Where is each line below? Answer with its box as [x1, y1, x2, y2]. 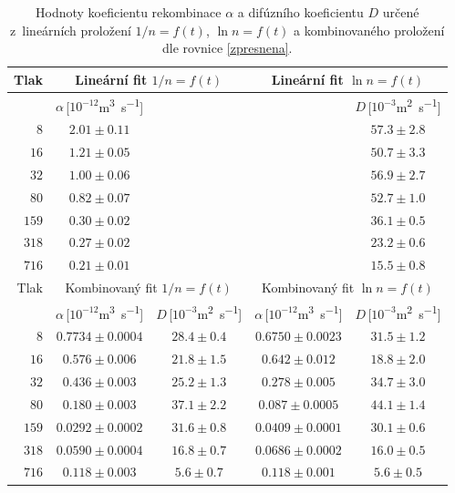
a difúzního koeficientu [237, 3, 364, 21]
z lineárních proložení [10, 20, 131, 39]
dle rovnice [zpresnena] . [162, 38, 293, 57]
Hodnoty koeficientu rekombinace [36, 3, 222, 21]
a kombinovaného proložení [294, 20, 445, 39]
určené [382, 3, 419, 21]
